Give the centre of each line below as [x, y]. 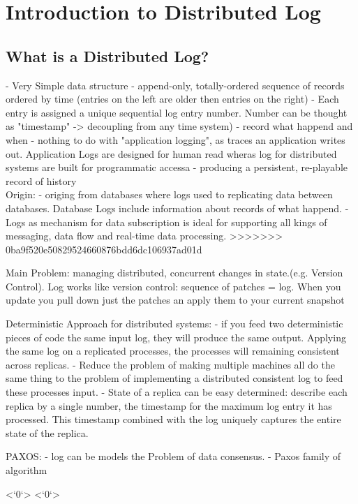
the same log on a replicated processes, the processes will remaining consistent [173, 351]
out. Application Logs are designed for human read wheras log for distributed [171, 153]
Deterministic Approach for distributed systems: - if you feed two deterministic [174, 324]
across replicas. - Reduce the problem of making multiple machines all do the [170, 364]
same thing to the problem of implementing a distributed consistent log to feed [174, 378]
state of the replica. [47, 432]
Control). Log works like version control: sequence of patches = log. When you [173, 286]
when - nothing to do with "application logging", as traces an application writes [176, 139]
